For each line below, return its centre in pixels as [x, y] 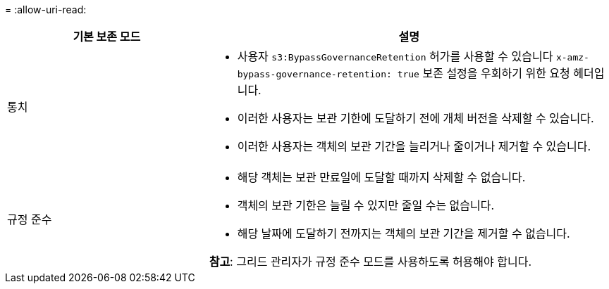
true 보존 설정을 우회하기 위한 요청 [484, 73]
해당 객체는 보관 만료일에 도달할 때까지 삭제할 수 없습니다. [381, 177]
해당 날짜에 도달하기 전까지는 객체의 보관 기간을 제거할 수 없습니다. [404, 233]
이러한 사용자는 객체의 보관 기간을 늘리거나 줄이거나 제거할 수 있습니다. [414, 146]
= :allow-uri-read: [46, 9]
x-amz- [572, 57]
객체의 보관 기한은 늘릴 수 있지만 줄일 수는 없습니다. [366, 205]
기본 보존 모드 [107, 37]
